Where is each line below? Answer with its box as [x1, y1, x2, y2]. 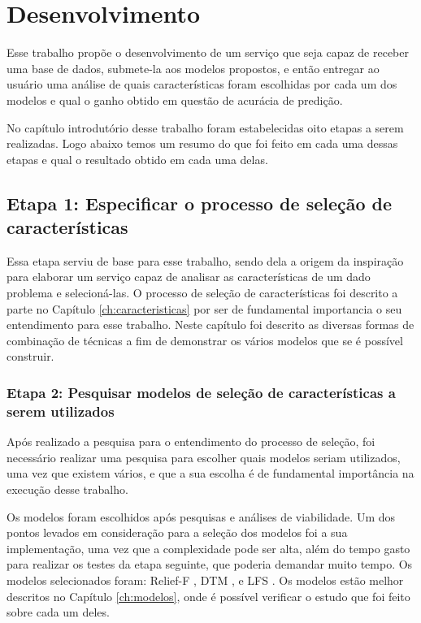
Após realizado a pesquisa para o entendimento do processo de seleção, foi [7, 433, 375, 450]
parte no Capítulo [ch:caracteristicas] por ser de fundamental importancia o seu [7, 300, 402, 317]
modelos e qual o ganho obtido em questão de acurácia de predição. [7, 91, 343, 108]
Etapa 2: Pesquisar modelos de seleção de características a [7, 382, 396, 402]
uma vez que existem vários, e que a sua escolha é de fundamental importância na [7, 465, 414, 482]
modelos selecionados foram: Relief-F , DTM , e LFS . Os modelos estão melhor [7, 571, 404, 588]
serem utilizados [7, 400, 115, 421]
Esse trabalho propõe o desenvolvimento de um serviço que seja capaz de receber [7, 44, 409, 61]
